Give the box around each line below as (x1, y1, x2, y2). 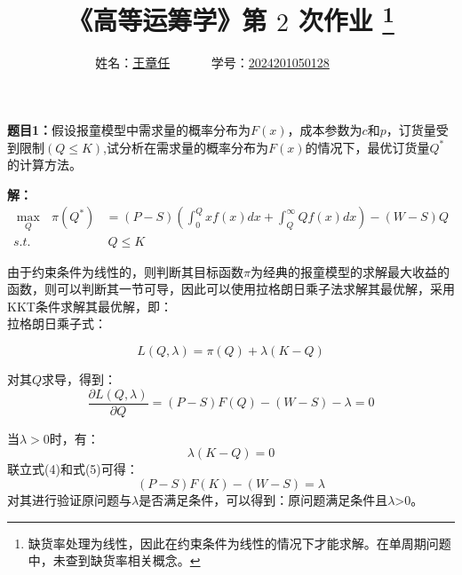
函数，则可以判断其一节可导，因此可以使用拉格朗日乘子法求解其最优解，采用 (7, 280, 455, 298)
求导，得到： (42, 370, 117, 389)
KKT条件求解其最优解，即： (7, 296, 172, 315)
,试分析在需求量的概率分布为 (103, 138, 268, 156)
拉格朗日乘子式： (7, 314, 107, 333)
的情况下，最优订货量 (305, 138, 430, 156)
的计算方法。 (7, 155, 82, 174)
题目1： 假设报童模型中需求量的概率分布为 (7, 121, 251, 139)
